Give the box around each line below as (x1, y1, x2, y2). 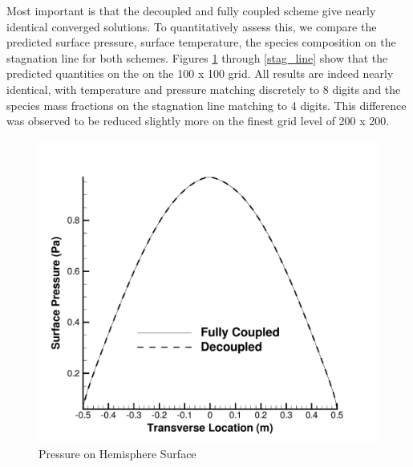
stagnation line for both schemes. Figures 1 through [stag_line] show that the (6, 49, 388, 66)
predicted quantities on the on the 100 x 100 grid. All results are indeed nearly (6, 65, 394, 82)
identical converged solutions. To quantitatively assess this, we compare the (6, 18, 377, 35)
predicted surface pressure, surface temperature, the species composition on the (6, 34, 396, 51)
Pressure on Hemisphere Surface (38, 445, 196, 462)
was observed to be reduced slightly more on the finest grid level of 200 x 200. (6, 112, 390, 129)
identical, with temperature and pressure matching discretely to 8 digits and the (6, 80, 401, 97)
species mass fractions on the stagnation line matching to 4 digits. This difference (6, 96, 407, 113)
